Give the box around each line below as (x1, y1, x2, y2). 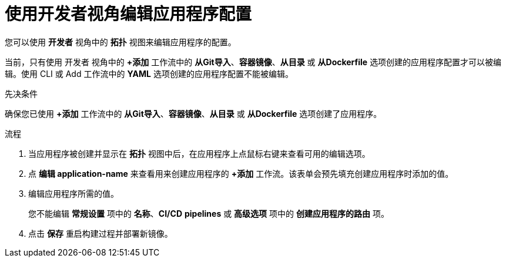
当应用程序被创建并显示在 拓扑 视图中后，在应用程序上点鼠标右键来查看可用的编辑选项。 (28, 148, 370, 159)
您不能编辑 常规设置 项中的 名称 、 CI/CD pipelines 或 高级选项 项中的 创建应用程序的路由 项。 (28, 208, 389, 219)
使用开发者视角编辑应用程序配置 (5, 4, 252, 24)
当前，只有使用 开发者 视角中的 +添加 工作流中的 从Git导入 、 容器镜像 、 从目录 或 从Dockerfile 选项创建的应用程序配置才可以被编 (5, 56, 502, 67)
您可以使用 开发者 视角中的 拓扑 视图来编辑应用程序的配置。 (5, 36, 236, 47)
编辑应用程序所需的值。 (28, 188, 119, 199)
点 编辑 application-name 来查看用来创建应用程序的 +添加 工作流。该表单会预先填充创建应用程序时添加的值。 (28, 168, 454, 179)
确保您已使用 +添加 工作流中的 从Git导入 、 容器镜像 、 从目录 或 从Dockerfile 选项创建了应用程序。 (5, 108, 382, 119)
